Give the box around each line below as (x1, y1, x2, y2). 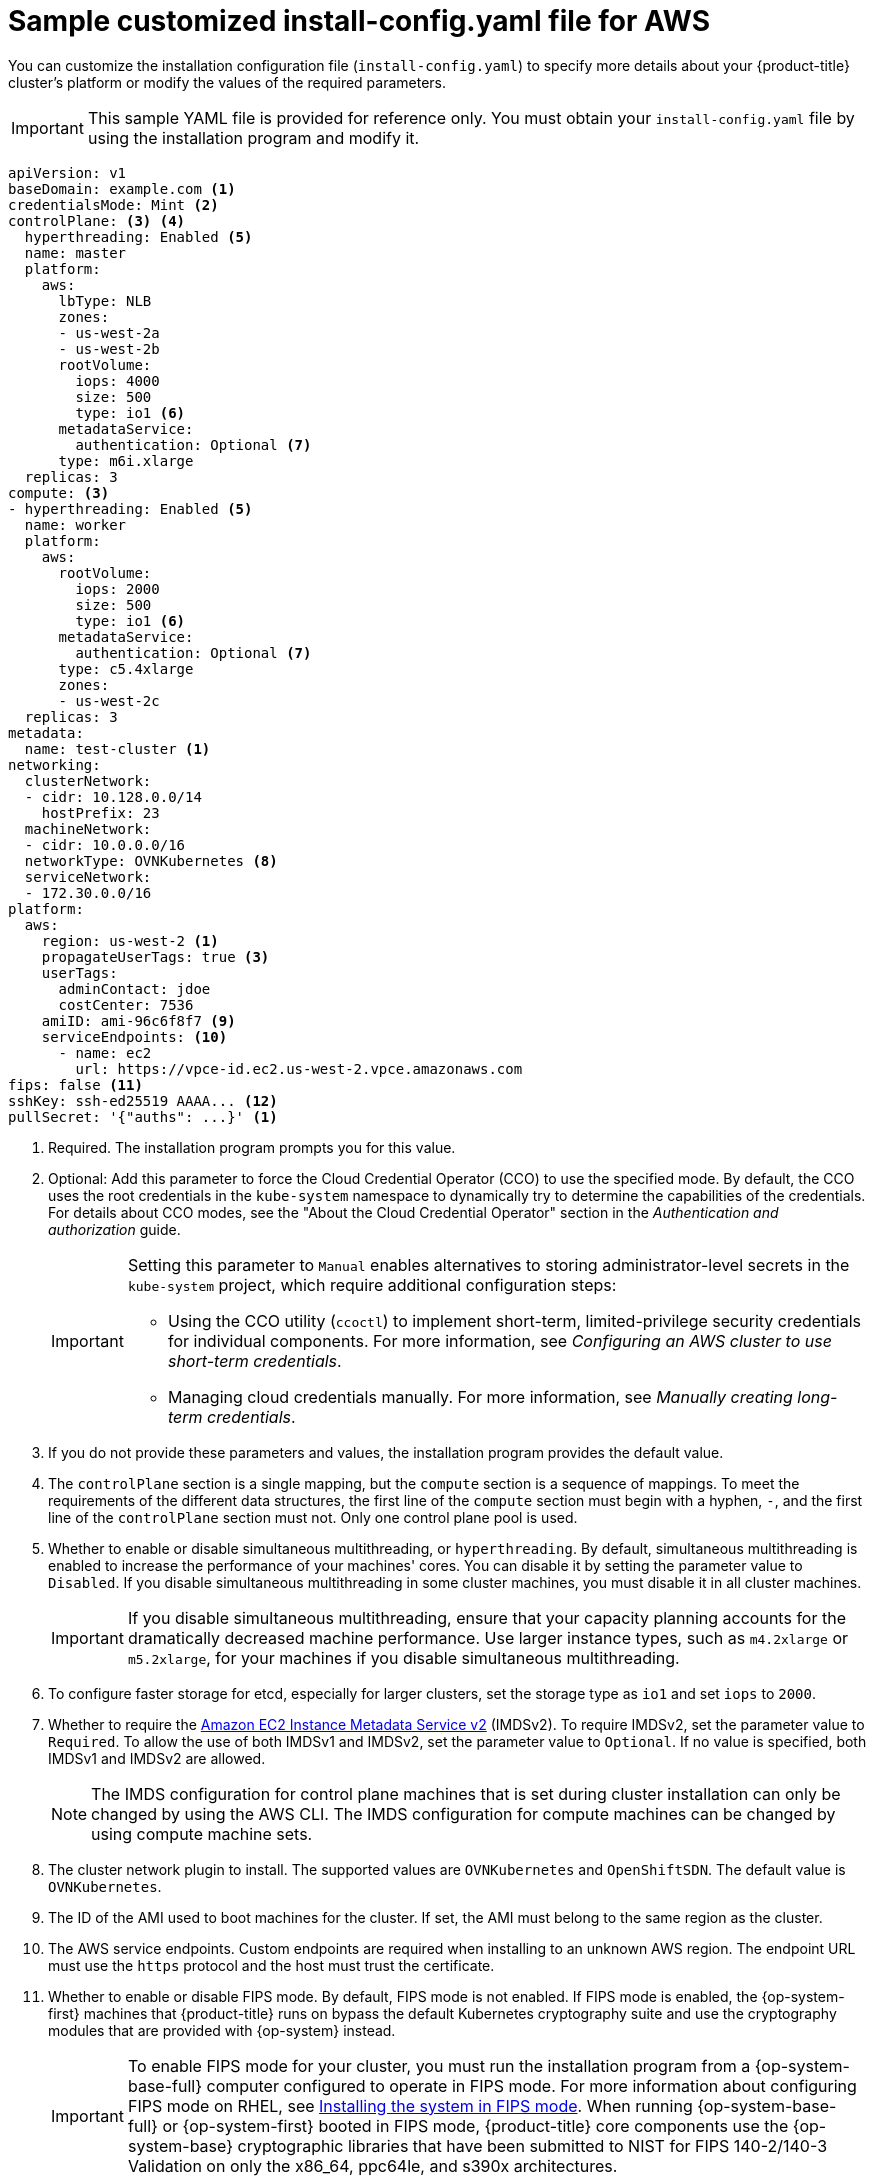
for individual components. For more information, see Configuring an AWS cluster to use (167, 1330, 832, 1351)
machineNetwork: (24, 820, 152, 837)
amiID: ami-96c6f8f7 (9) (41, 1012, 236, 1029)
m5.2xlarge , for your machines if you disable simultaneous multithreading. (127, 1647, 680, 1668)
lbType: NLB (58, 292, 152, 309)
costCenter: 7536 (58, 996, 194, 1013)
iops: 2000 (75, 580, 160, 597)
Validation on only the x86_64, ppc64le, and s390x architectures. (127, 2155, 618, 2176)
